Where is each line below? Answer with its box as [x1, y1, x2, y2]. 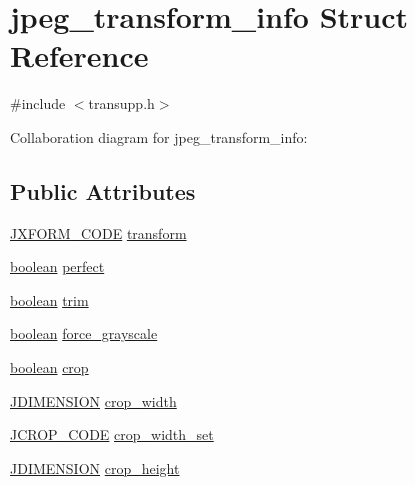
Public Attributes [10, 175, 196, 206]
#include [10, 93, 66, 114]
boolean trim [10, 289, 89, 310]
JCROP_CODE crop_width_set [10, 424, 214, 445]
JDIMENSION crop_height [10, 457, 180, 478]
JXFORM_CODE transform [10, 222, 187, 243]
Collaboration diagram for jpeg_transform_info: [10, 126, 308, 147]
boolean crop [10, 357, 89, 378]
